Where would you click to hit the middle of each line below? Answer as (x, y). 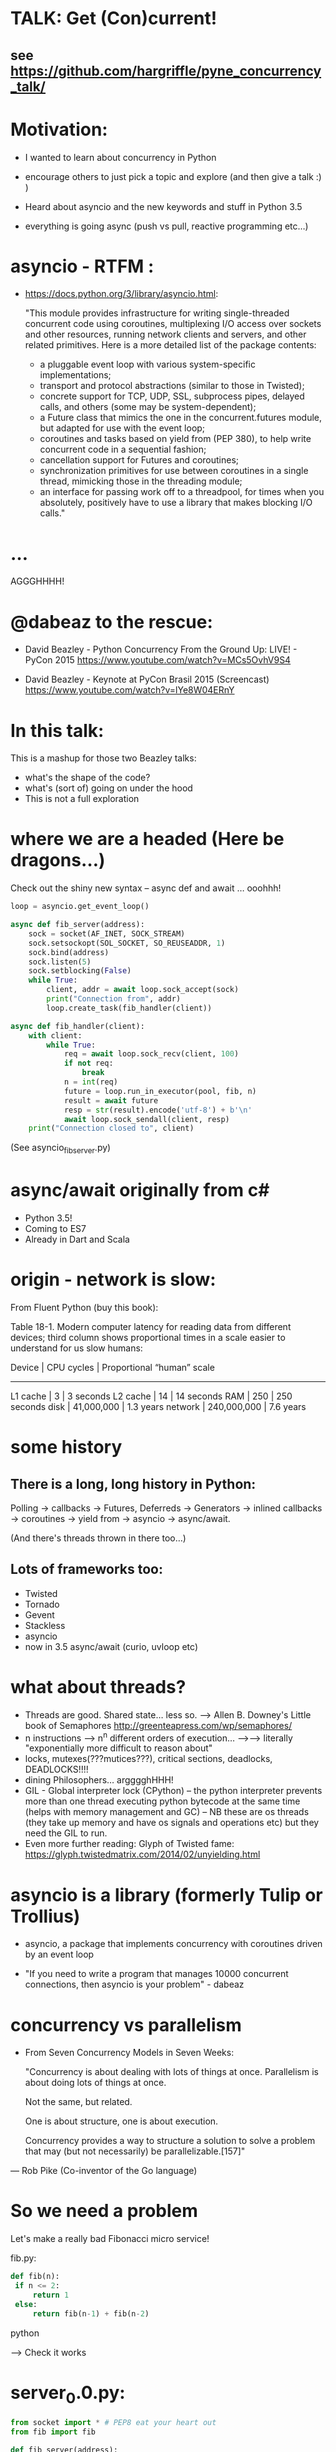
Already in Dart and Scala (77, 1239)
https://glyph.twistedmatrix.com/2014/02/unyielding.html (142, 1854)
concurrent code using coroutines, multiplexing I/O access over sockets (173, 324)
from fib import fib (53, 2432)
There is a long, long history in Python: (133, 1483)
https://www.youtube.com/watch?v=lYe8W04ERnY (129, 690)
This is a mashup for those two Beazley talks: (103, 758)
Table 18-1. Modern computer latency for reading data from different (151, 1326)
